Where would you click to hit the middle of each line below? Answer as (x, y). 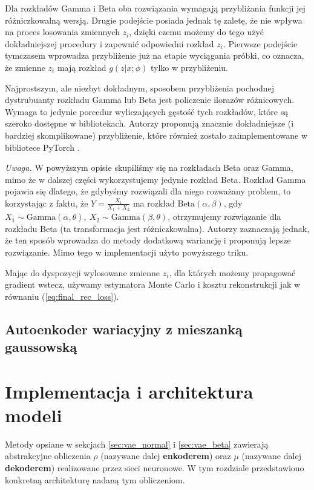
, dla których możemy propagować (232, 272)
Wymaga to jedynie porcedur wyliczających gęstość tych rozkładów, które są (147, 111)
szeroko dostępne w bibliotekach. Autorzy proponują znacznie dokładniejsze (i (149, 123)
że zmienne (25, 67)
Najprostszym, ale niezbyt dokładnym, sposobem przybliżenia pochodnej (139, 88)
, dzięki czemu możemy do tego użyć (197, 32)
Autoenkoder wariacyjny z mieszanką (124, 329)
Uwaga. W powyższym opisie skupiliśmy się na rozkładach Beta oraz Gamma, (149, 167)
